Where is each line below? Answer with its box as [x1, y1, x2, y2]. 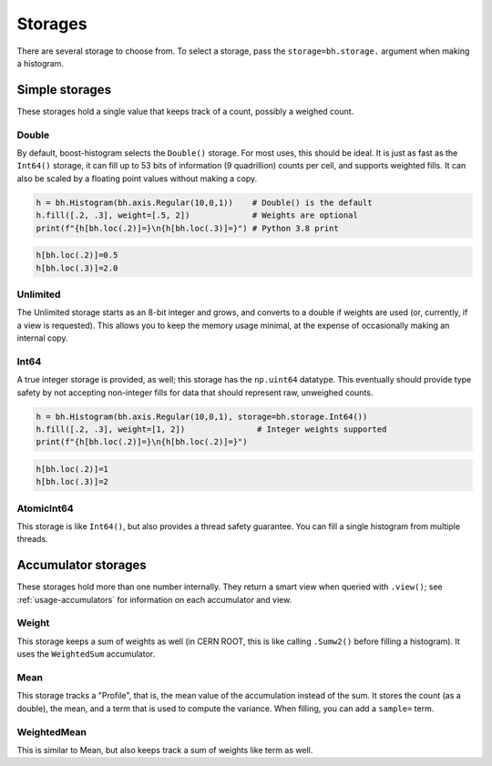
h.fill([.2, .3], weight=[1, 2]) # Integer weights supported [36, 424, 387, 434]
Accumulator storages [16, 557, 148, 573]
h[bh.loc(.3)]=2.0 [36, 262, 118, 273]
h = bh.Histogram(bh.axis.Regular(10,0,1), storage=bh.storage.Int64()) [36, 411, 368, 422]
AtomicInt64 [16, 502, 75, 515]
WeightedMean [16, 725, 87, 738]
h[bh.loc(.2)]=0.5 [36, 250, 118, 260]
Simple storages [16, 82, 112, 97]
